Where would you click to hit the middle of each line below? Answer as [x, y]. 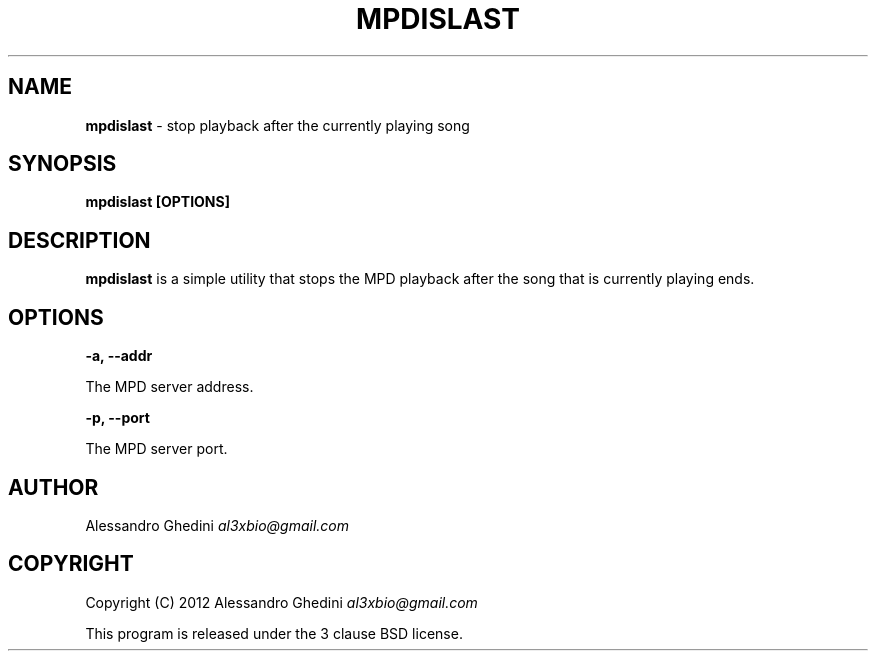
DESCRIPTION [79, 240]
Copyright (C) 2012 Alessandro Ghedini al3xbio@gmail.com [281, 602]
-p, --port [117, 418]
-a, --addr [119, 356]
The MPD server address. [169, 387]
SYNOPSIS [62, 164]
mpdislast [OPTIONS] [157, 202]
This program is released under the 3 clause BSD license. [274, 633]
